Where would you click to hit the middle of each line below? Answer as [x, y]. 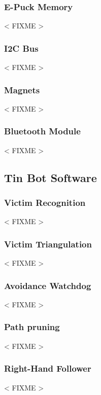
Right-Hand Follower [48, 368]
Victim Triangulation [48, 244]
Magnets [22, 89]
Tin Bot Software [50, 177]
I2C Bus [21, 48]
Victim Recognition [45, 202]
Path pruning [32, 327]
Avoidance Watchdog [48, 285]
